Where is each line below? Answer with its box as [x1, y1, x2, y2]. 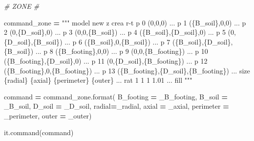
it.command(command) [4, 127, 74, 137]
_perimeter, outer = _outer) [4, 110, 92, 120]
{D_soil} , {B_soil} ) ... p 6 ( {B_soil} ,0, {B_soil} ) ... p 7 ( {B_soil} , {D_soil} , [4, 36, 233, 47]
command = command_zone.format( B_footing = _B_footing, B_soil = [4, 91, 228, 101]
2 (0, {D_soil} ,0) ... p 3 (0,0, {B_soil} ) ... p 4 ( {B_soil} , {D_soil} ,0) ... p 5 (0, [4, 27, 236, 37]
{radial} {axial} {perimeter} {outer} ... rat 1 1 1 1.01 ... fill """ [4, 75, 192, 85]
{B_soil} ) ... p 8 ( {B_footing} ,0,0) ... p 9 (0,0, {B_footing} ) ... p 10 [4, 46, 208, 56]
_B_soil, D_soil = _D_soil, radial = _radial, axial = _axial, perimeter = [4, 101, 229, 111]
